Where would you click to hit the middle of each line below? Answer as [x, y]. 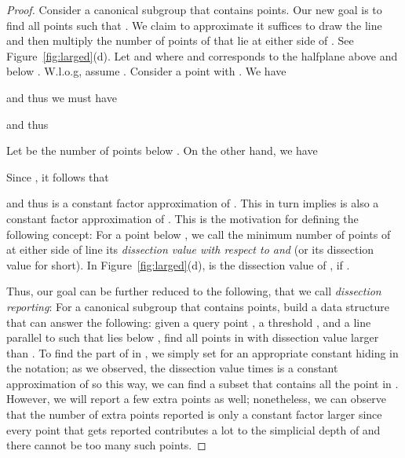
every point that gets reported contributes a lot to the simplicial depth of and [193, 429]
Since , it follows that [58, 176]
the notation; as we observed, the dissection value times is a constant [172, 368]
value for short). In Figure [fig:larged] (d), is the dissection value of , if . [178, 264]
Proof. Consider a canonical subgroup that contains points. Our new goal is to [194, 9]
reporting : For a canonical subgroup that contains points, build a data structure [198, 306]
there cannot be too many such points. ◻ [106, 445]
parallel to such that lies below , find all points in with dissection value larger [193, 337]
